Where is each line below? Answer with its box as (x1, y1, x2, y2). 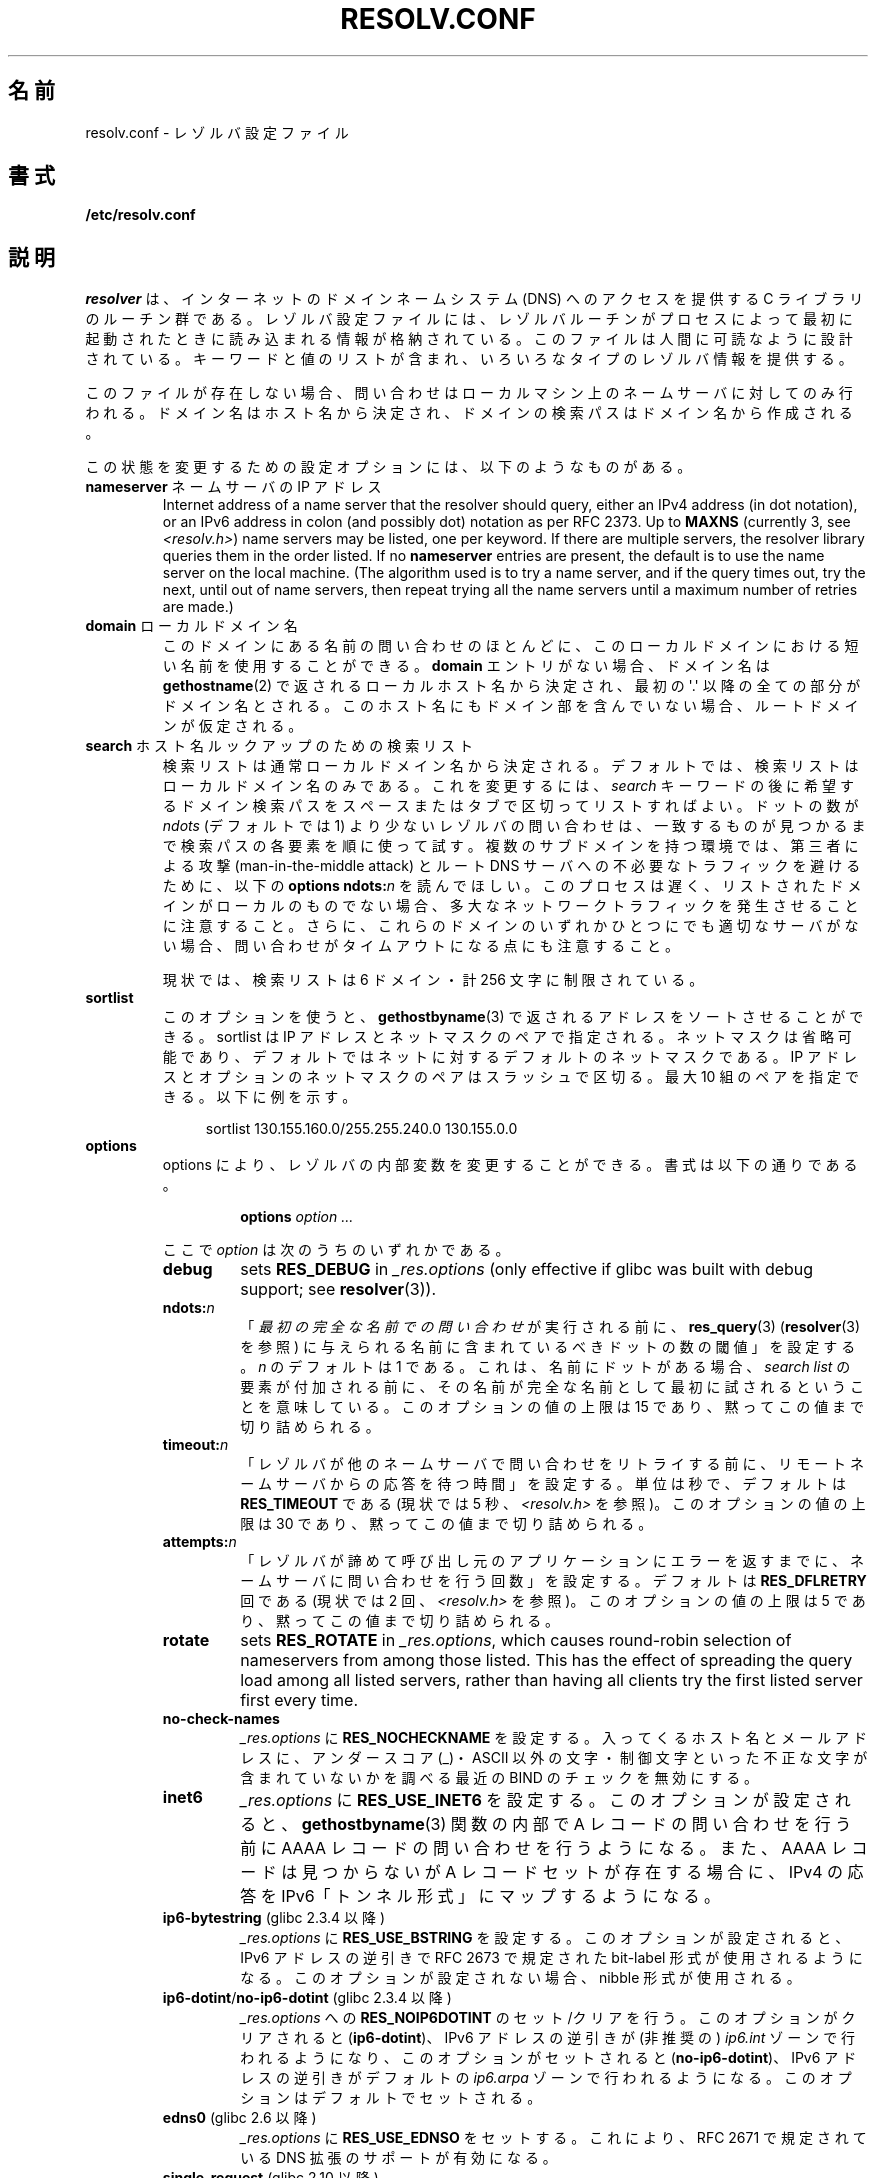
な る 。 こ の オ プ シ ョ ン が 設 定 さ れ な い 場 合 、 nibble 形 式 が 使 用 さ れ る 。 (240, 1969, 801, 1987)
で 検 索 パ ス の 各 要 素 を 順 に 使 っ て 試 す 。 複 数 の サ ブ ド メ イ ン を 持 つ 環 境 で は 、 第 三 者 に (162, 837, 859, 855)
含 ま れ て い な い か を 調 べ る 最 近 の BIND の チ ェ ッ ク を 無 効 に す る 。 (240, 1769, 759, 1787)
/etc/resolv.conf (85, 206, 196, 224)
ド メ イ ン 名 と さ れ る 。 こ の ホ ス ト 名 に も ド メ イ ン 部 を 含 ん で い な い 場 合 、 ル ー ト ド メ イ (162, 697, 859, 715)
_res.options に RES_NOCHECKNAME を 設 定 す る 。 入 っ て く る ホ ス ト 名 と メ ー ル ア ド (240, 1729, 868, 1747)
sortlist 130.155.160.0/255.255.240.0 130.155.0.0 (205, 1120, 518, 1138)
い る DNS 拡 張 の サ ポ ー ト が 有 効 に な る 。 (240, 2149, 557, 2167)
